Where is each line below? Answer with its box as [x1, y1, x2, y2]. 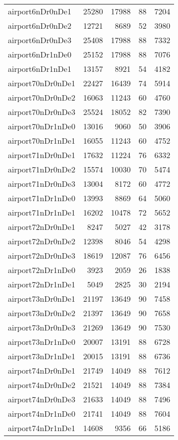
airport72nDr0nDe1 [8, 221, 76, 232]
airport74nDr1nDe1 [8, 422, 76, 434]
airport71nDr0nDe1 [8, 149, 76, 161]
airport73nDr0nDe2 [8, 307, 76, 319]
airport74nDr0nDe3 [8, 393, 76, 405]
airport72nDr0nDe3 [8, 250, 76, 261]
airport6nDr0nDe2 [8, 20, 72, 31]
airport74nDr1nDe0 [8, 408, 76, 419]
